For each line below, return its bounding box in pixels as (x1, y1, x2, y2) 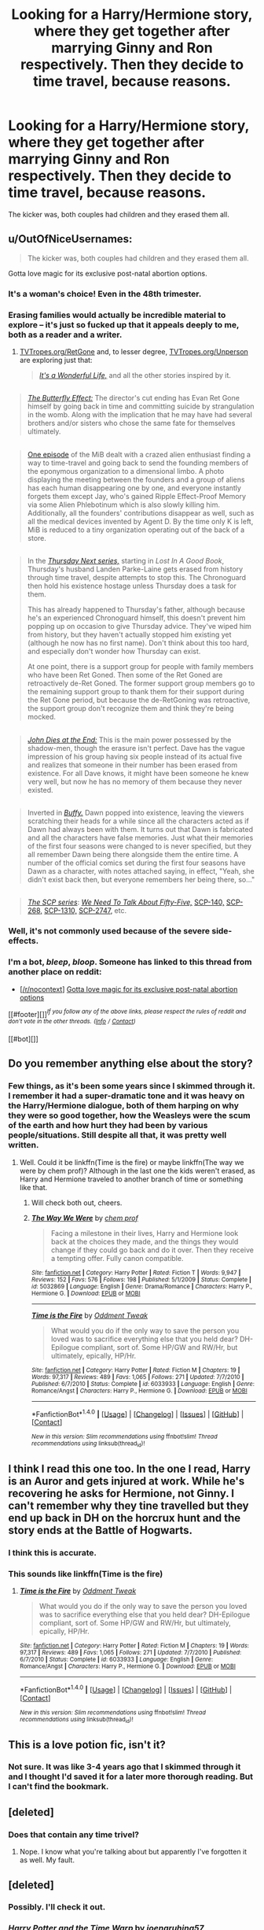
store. (27, 533, 47, 542)
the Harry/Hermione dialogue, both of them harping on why (8, 1100, 240, 1111)
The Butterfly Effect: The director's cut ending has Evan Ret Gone (27, 394, 240, 403)
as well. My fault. (19, 1855, 75, 1865)
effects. (8, 935, 39, 946)
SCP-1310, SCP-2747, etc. (44, 906, 127, 915)
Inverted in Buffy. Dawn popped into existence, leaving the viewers (27, 808, 244, 817)
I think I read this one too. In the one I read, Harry (8, 1462, 251, 1475)
